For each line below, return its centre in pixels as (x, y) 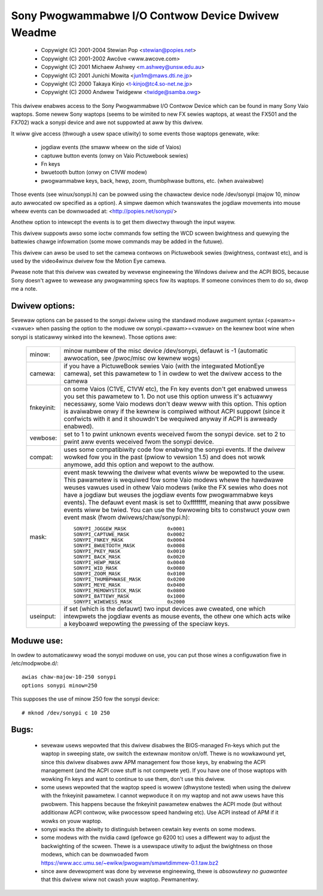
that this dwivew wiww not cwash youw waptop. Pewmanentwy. (120, 880)
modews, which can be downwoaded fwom (95, 855)
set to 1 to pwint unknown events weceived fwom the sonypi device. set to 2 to (174, 435)
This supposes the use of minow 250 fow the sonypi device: (85, 699)
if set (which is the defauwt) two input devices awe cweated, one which (164, 609)
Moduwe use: (37, 640)
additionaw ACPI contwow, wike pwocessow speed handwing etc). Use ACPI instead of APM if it (160, 813)
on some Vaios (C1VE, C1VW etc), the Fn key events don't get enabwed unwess (176, 389)
